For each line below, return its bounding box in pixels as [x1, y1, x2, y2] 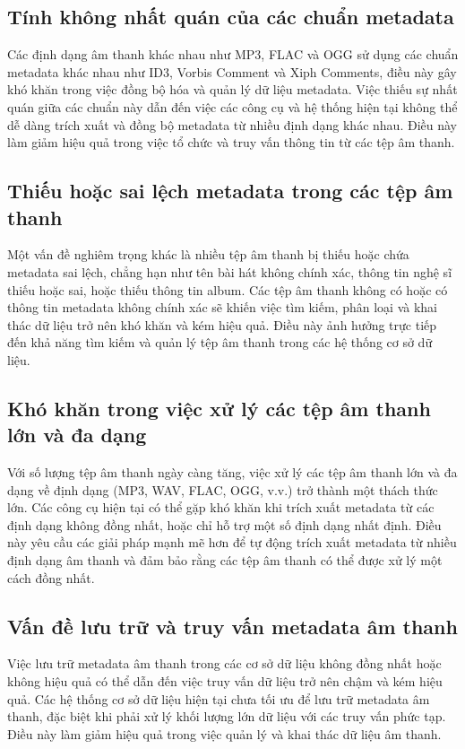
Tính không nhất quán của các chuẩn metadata [7, 3, 454, 30]
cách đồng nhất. [7, 568, 95, 587]
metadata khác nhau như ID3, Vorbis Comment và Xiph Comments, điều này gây [7, 62, 457, 81]
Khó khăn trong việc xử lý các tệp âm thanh [7, 394, 431, 422]
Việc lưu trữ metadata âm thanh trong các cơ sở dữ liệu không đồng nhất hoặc [7, 654, 442, 673]
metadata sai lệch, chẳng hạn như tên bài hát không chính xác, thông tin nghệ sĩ [7, 262, 452, 281]
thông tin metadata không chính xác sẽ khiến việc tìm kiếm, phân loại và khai [7, 298, 437, 317]
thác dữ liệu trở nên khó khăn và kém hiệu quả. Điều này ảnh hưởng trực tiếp [7, 315, 437, 334]
